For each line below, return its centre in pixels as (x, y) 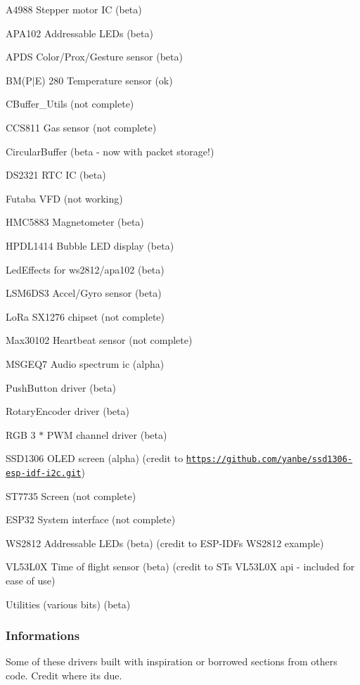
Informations (43, 635)
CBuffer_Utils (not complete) (70, 104)
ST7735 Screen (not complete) (71, 495)
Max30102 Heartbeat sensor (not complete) (99, 340)
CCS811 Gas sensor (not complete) (81, 127)
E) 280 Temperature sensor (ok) (104, 80)
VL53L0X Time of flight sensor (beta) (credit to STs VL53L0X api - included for (180, 566)
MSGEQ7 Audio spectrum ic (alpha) (85, 363)
